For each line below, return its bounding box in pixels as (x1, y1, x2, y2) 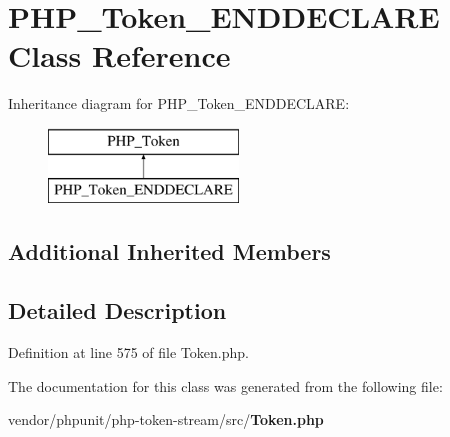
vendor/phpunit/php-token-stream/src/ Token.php (8, 409, 324, 430)
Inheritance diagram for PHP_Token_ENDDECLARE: (8, 93, 350, 114)
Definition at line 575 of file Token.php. (8, 342, 249, 363)
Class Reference (8, 35, 231, 76)
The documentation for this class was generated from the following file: (8, 375, 443, 396)
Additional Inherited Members (8, 236, 331, 267)
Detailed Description (8, 295, 227, 326)
